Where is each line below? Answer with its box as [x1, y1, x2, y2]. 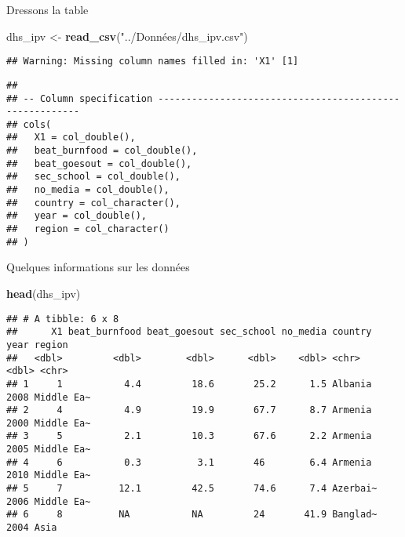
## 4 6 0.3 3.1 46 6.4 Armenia [6, 456, 372, 468]
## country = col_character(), [6, 197, 181, 209]
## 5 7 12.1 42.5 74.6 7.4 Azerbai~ [6, 483, 378, 495]
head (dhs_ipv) [6, 285, 81, 301]
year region [6, 339, 68, 350]
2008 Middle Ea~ [6, 391, 91, 403]
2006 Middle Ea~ [6, 495, 91, 507]
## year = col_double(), [6, 210, 147, 222]
